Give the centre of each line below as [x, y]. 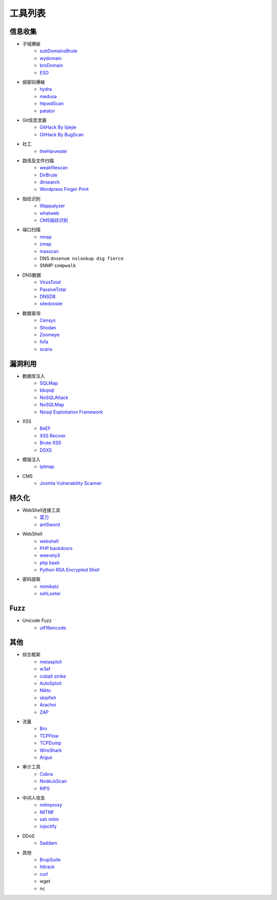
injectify [48, 827]
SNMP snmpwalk [58, 266]
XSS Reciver [53, 436]
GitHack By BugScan [62, 134]
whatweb [50, 213]
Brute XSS [51, 443]
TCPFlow [49, 736]
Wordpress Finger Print [64, 189]
